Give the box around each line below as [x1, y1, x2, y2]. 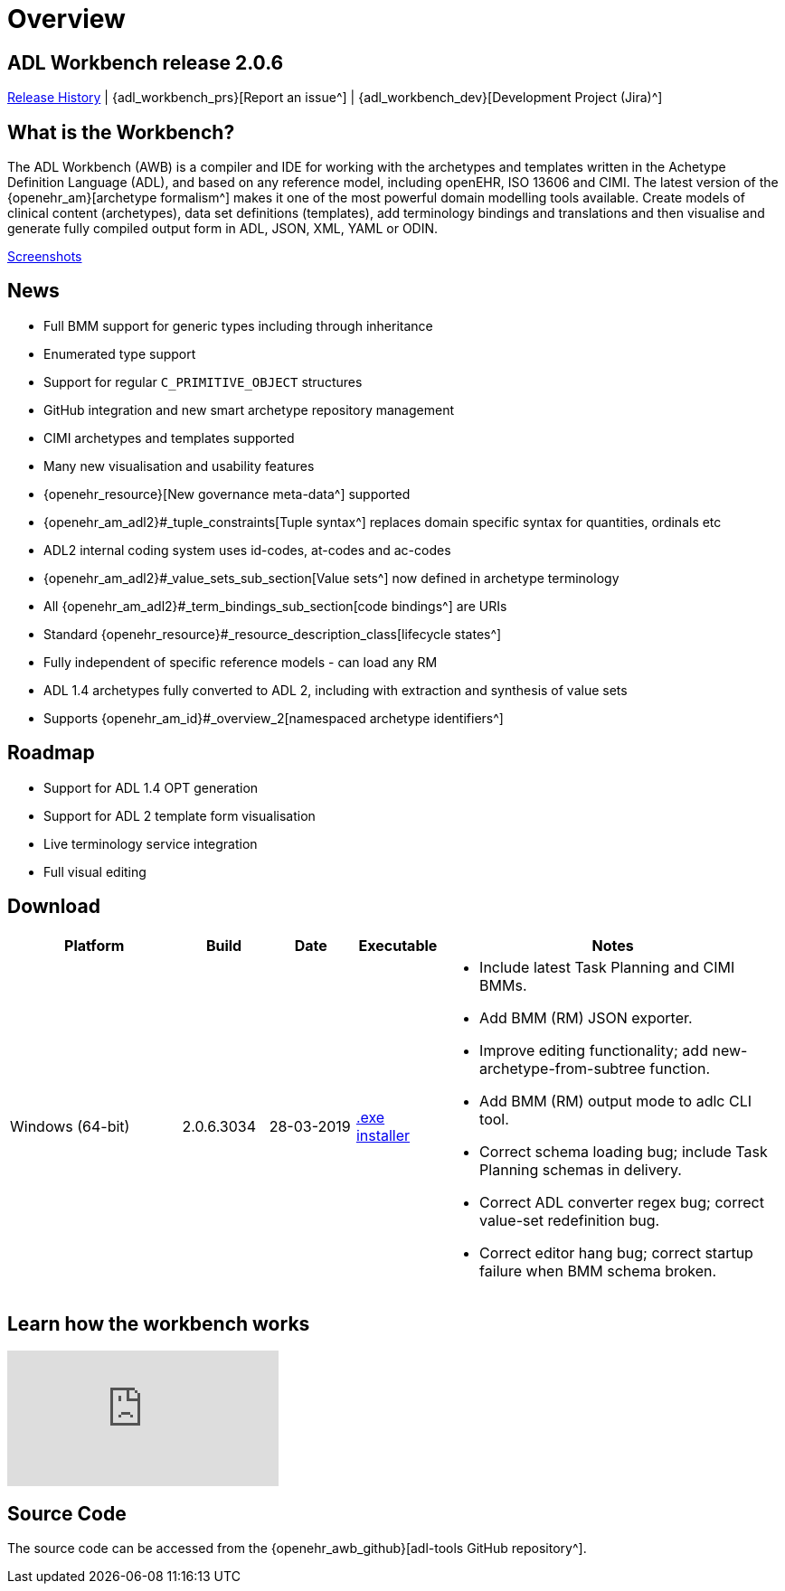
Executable [358, 936, 438, 955]
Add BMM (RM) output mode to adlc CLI [479, 1091, 752, 1110]
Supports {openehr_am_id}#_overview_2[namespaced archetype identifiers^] [43, 710, 504, 726]
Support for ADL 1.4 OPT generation [43, 779, 259, 795]
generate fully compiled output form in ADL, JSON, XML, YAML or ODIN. [7, 221, 439, 237]
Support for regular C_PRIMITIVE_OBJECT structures [43, 373, 363, 390]
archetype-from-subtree [479, 1059, 646, 1078]
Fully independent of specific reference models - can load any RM [43, 654, 438, 670]
